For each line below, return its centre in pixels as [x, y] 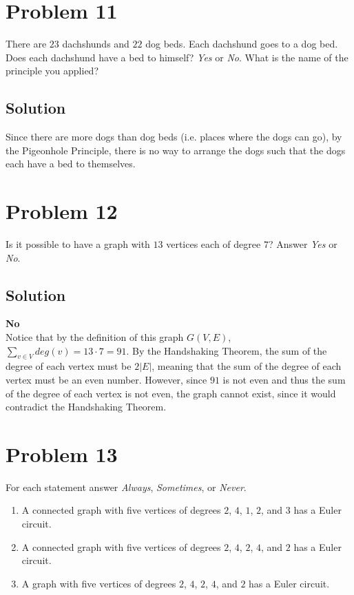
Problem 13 [62, 453]
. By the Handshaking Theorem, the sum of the [227, 350]
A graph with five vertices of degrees [99, 583]
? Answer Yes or [303, 244]
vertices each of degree [214, 244]
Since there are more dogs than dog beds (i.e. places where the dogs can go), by [174, 137]
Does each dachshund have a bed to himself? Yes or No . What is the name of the [177, 57]
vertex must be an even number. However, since [106, 379]
